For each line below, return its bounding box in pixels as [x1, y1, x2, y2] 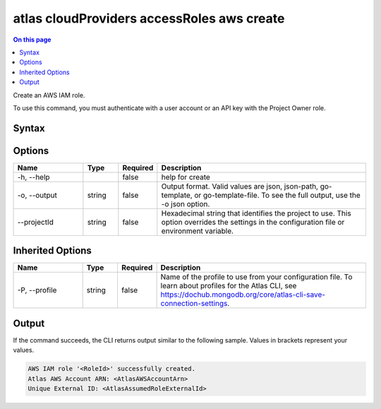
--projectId [17, 217, 54, 227]
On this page [13, 35, 52, 44]
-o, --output [17, 190, 58, 200]
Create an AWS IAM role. [13, 90, 85, 99]
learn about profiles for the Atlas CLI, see [160, 281, 297, 291]
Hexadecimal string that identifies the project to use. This [161, 208, 352, 218]
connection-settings [160, 299, 228, 309]
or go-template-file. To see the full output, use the [194, 190, 361, 200]
